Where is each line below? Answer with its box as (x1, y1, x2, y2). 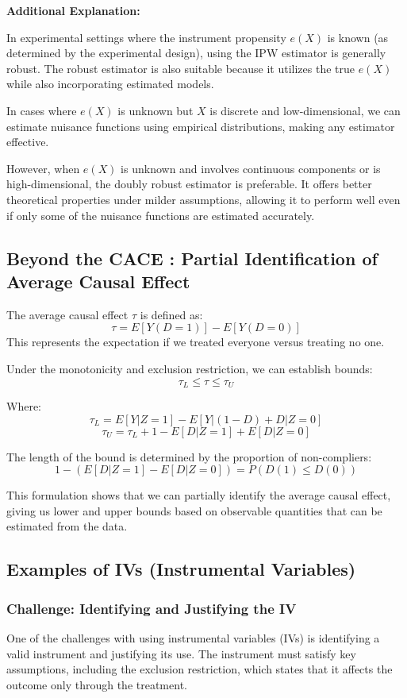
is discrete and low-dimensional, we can (209, 102, 401, 118)
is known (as (327, 29, 389, 45)
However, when (6, 160, 80, 176)
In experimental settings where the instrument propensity (6, 29, 286, 45)
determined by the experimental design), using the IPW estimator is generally (6, 44, 386, 61)
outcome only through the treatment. (6, 676, 187, 692)
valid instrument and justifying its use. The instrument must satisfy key (6, 645, 356, 661)
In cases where (6, 102, 77, 118)
